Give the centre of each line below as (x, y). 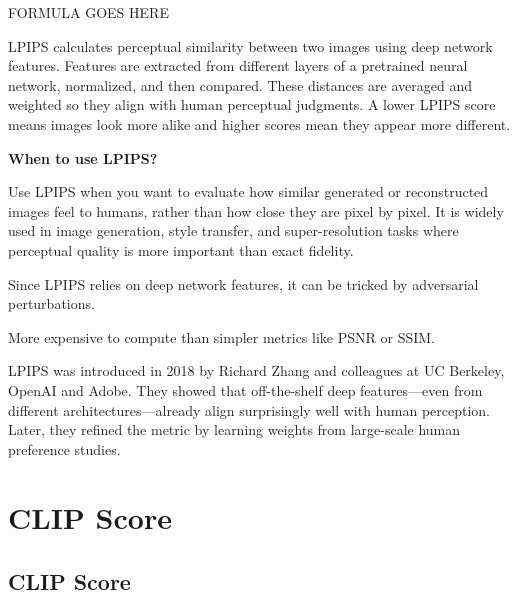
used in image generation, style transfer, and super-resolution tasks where (233, 230)
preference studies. (64, 448)
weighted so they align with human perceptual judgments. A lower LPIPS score (252, 104)
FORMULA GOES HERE (88, 12)
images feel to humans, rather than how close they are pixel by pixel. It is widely (256, 210)
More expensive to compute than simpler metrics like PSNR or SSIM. (221, 336)
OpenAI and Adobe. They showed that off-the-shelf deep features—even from (245, 389)
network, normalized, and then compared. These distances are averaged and (240, 84)
